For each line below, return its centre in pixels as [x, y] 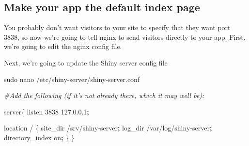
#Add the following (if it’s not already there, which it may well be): [104, 95]
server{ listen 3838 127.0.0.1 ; [47, 111]
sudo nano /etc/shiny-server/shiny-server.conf [72, 79]
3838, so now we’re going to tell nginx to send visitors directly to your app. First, [125, 37]
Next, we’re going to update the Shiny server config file [86, 62]
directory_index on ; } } [39, 137]
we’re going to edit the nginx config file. [63, 46]
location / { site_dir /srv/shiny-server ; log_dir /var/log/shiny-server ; [108, 128]
